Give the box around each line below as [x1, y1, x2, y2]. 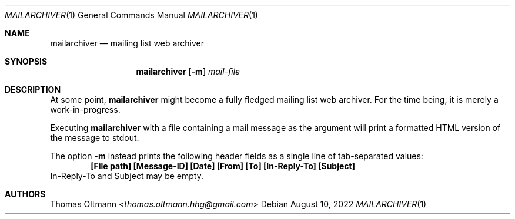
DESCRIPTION [5, 85, 61, 95]
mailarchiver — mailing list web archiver [50, 38, 205, 48]
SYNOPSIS [5, 56, 48, 66]
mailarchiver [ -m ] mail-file [136, 66, 240, 76]
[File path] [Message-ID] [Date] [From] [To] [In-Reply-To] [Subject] [91, 161, 355, 171]
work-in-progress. [50, 105, 121, 114]
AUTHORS [5, 189, 46, 199]
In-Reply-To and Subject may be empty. [50, 171, 203, 181]
